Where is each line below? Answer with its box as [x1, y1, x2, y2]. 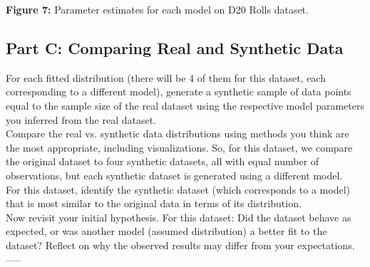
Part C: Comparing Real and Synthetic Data [6, 36, 344, 58]
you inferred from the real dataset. [6, 112, 157, 127]
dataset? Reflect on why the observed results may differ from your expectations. [6, 237, 355, 252]
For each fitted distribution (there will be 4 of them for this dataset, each [6, 70, 326, 85]
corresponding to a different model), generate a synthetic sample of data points [6, 84, 351, 99]
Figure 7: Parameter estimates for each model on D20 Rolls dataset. [6, 2, 309, 16]
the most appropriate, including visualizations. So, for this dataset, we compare [6, 140, 353, 155]
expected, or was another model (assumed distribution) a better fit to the [6, 224, 327, 239]
